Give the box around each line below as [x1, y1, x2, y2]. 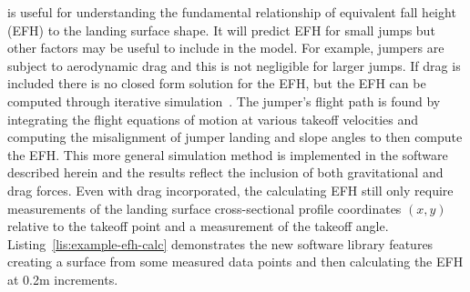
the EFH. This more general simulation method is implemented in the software [7, 145, 448, 164]
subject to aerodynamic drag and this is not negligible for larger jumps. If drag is [7, 55, 461, 75]
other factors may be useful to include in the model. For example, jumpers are [7, 38, 444, 57]
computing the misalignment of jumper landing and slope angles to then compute [7, 127, 463, 146]
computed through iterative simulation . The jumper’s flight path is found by [7, 91, 441, 110]
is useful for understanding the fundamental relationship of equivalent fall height [7, 3, 456, 21]
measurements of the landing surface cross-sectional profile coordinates [7, 198, 402, 217]
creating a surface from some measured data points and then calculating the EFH [7, 252, 464, 271]
